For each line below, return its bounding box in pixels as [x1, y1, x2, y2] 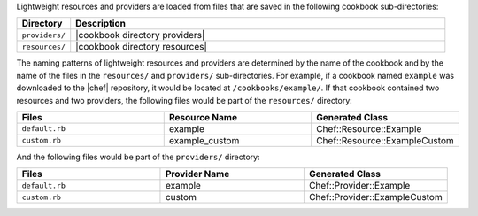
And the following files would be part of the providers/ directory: [16, 151, 260, 162]
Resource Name [168, 111, 238, 123]
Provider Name [165, 168, 230, 181]
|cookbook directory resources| [75, 41, 208, 53]
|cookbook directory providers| [75, 29, 205, 42]
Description [75, 18, 126, 30]
